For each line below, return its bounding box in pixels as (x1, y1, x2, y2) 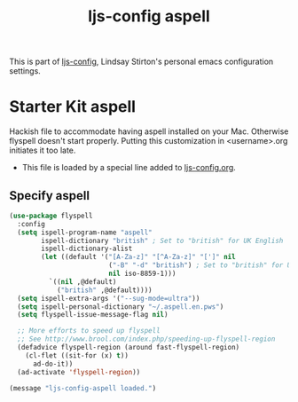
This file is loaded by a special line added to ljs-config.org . (21, 162, 237, 173)
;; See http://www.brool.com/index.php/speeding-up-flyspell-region (17, 335, 276, 343)
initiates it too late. (9, 145, 76, 156)
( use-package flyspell (9, 211, 93, 220)
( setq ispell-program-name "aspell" (17, 228, 153, 237)
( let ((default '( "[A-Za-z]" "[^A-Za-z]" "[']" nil (41, 253, 237, 262)
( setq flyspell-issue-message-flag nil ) (17, 311, 169, 319)
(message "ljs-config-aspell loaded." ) (9, 383, 157, 392)
